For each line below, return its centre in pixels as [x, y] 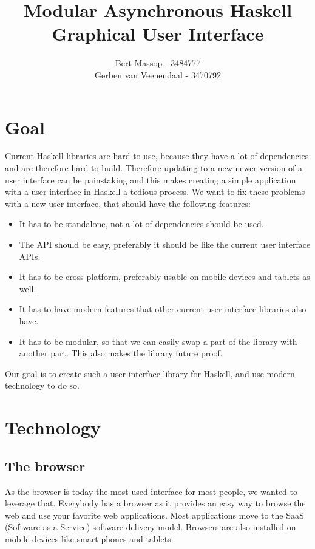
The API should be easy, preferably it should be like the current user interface [165, 244]
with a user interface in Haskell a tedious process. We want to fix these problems [155, 192]
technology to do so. [42, 385]
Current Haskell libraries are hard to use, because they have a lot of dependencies [157, 156]
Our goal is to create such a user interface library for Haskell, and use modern [150, 373]
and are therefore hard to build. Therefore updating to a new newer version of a [154, 168]
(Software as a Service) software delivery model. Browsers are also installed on [151, 527]
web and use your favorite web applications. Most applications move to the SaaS [154, 515]
